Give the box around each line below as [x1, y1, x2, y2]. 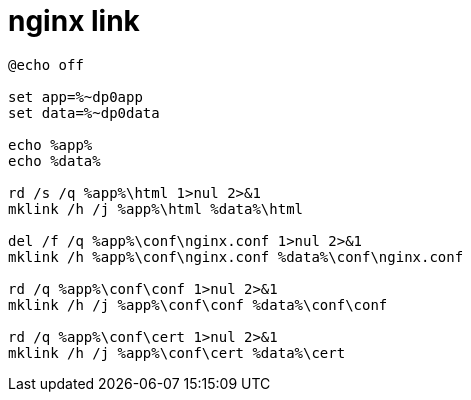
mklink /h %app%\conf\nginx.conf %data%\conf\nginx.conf [8, 248, 464, 265]
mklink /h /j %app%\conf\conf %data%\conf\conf [8, 296, 388, 313]
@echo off [8, 56, 84, 73]
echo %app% [8, 136, 93, 153]
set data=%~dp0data [8, 104, 160, 121]
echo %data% [8, 152, 101, 169]
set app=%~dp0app [8, 88, 143, 105]
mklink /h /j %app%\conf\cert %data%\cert [8, 344, 346, 361]
